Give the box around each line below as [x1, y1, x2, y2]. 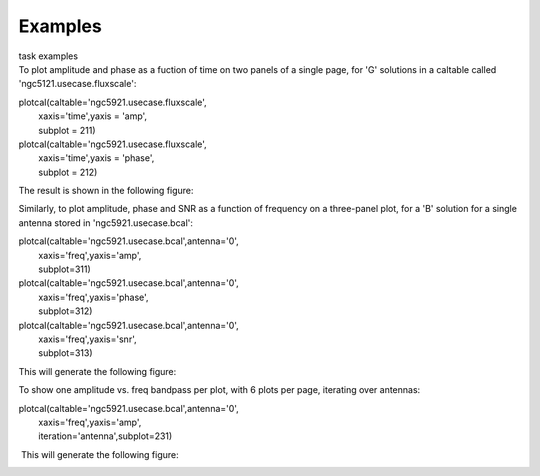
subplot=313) [38, 347, 94, 359]
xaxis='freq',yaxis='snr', [38, 333, 137, 345]
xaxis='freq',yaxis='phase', [38, 291, 149, 303]
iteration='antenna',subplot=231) [38, 430, 173, 442]
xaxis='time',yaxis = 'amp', [38, 110, 148, 122]
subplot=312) [38, 305, 93, 317]
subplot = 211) [38, 124, 96, 136]
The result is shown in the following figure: [18, 185, 194, 197]
